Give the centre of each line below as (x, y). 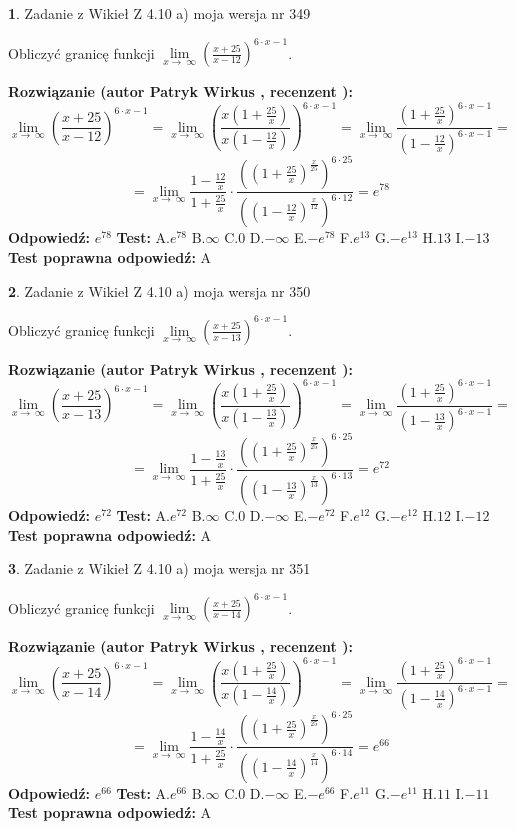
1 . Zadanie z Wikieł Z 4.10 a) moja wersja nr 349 (159, 13)
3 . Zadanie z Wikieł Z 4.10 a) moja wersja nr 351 (159, 568)
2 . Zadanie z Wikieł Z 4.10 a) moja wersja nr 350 (159, 290)
